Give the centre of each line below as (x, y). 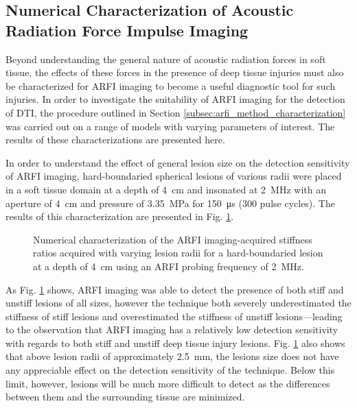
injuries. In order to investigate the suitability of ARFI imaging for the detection (175, 99)
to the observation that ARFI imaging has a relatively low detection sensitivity (172, 329)
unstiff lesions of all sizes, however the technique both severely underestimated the (178, 303)
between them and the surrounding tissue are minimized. (125, 397)
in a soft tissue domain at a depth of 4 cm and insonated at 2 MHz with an (166, 189)
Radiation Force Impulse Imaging (127, 30)
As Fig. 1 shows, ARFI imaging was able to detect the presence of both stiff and (175, 289)
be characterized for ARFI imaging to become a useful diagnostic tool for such (171, 85)
